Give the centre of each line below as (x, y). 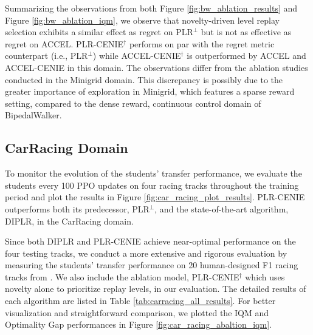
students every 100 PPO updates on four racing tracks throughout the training (152, 185)
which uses (265, 276)
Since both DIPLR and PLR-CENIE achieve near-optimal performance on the (150, 241)
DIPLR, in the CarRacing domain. (69, 221)
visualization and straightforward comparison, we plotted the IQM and (137, 312)
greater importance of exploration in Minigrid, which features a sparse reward (150, 91)
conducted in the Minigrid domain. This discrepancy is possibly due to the (144, 79)
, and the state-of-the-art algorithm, (222, 208)
